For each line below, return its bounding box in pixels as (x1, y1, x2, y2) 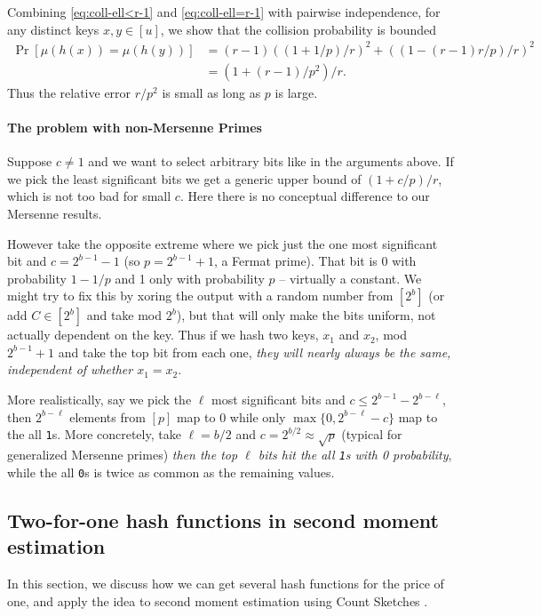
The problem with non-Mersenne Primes (7, 117, 262, 136)
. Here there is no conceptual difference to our (179, 187, 430, 205)
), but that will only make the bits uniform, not (176, 306, 436, 324)
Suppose (7, 152, 52, 171)
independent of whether (7, 360, 133, 379)
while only (229, 407, 286, 426)
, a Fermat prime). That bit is (213, 252, 378, 270)
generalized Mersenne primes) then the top (7, 445, 238, 464)
